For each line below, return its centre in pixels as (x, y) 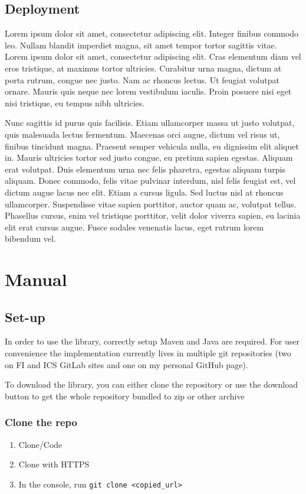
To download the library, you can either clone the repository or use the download (152, 384)
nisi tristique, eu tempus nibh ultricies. (75, 103)
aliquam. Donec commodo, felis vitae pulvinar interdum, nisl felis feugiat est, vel (150, 181)
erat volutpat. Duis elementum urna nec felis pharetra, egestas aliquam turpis (145, 169)
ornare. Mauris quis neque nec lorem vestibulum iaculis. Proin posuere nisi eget (148, 91)
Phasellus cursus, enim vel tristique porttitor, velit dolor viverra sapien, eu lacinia (153, 215)
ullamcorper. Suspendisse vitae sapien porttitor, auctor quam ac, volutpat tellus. (151, 204)
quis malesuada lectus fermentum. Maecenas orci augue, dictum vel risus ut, (142, 134)
